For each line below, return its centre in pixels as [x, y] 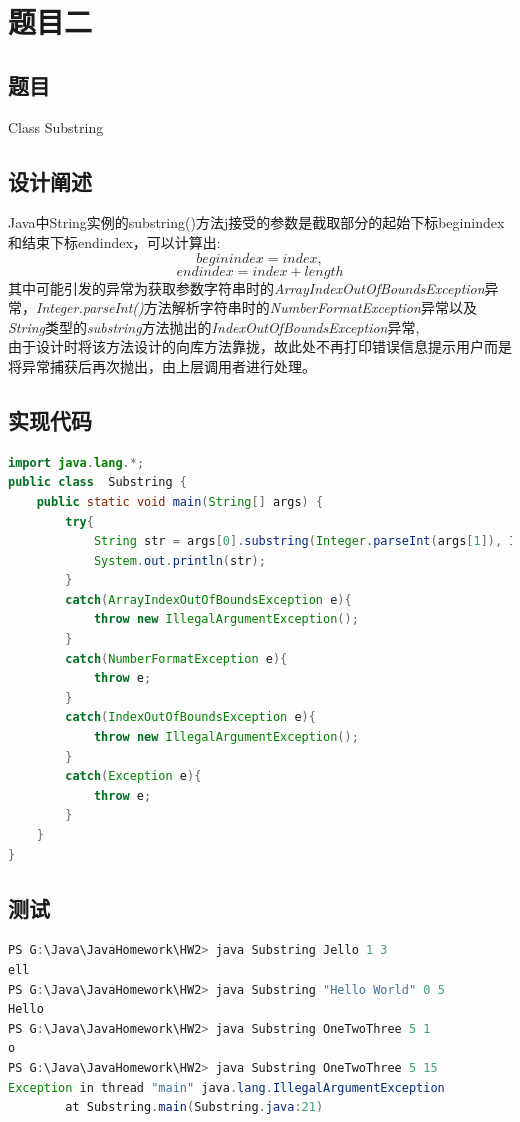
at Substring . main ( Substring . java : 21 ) [194, 1107]
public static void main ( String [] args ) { [180, 501]
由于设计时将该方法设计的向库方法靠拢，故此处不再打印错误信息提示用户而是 [260, 346]
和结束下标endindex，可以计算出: [114, 241]
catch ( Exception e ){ [133, 776]
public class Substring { [97, 482]
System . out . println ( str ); [179, 560]
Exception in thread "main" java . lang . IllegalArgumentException [226, 1087]
